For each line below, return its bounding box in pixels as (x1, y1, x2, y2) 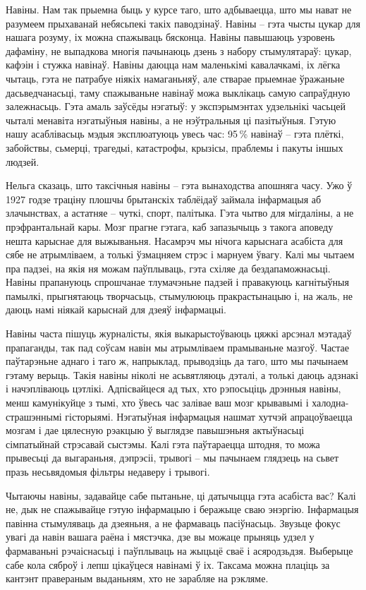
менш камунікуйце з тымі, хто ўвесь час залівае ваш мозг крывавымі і (6, 395, 309, 410)
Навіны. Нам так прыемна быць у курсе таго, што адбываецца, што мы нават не (6, 2, 352, 16)
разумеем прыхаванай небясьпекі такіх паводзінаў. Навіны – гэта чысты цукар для (6, 16, 361, 30)
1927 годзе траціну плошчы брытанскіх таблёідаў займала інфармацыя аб (6, 191, 322, 206)
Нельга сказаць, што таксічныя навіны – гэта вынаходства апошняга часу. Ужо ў (6, 178, 353, 193)
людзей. (6, 154, 39, 169)
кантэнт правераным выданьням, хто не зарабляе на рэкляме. (6, 571, 269, 586)
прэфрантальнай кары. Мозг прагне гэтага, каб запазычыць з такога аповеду (6, 219, 334, 234)
